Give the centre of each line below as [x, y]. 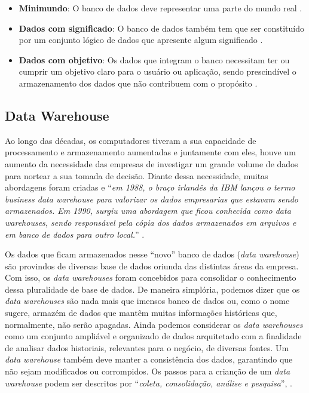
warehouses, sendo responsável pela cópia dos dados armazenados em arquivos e [151, 222]
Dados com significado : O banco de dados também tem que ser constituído [161, 28]
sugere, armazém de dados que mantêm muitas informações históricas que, [141, 313]
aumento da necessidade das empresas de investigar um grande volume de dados [152, 163]
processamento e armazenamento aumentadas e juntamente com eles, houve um [150, 152]
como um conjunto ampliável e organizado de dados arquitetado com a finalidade [153, 336]
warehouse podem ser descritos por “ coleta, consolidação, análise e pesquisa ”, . [149, 383]
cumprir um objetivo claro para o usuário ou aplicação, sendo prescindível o [157, 71]
